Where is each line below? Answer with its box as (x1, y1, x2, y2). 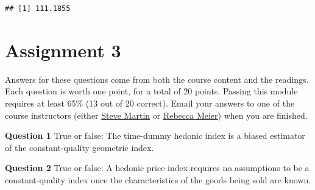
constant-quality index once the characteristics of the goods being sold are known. (5, 173, 311, 186)
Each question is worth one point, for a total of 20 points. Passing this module (5, 85, 298, 97)
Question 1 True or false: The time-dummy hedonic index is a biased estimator (5, 129, 305, 142)
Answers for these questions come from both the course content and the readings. (5, 72, 309, 85)
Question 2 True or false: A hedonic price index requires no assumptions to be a (5, 161, 310, 174)
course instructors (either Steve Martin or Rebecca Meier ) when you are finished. (5, 108, 308, 121)
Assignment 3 (5, 37, 121, 62)
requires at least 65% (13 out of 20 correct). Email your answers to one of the (5, 96, 295, 109)
